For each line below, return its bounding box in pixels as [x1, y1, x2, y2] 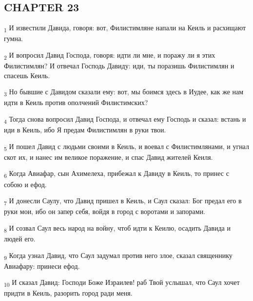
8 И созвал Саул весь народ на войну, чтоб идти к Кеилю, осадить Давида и [4, 222, 231, 234]
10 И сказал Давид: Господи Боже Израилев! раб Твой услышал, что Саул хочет [4, 277, 240, 289]
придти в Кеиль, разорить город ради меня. [4, 288, 133, 298]
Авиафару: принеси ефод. [4, 260, 80, 271]
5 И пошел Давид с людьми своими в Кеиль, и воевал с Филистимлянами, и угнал [4, 141, 249, 152]
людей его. [4, 233, 36, 243]
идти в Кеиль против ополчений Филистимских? [4, 97, 148, 107]
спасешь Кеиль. [4, 70, 50, 80]
